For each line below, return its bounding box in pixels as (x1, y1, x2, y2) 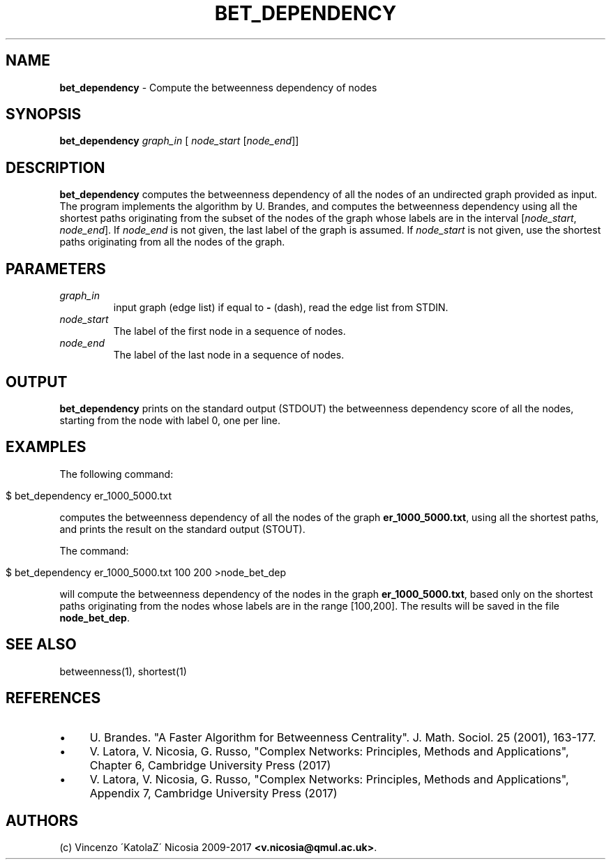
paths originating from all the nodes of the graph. (59, 236, 285, 248)
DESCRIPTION (6, 158, 105, 176)
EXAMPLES (6, 438, 86, 456)
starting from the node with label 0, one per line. (59, 414, 281, 426)
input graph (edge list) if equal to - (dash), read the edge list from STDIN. (113, 301, 448, 314)
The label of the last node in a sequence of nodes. (113, 349, 345, 361)
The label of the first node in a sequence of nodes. (113, 325, 346, 338)
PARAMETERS (6, 259, 106, 278)
